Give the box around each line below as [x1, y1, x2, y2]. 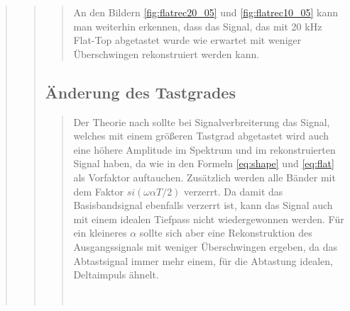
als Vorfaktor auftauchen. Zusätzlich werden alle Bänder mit [73, 169, 336, 184]
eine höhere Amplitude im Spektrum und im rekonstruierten [73, 142, 336, 157]
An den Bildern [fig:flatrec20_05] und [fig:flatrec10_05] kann [73, 5, 338, 19]
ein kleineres [73, 225, 127, 240]
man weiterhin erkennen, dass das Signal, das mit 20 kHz [73, 18, 322, 33]
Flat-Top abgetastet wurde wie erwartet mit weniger [73, 33, 302, 47]
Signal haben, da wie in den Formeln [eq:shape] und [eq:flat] [73, 156, 334, 171]
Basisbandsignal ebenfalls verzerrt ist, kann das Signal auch [73, 198, 333, 213]
